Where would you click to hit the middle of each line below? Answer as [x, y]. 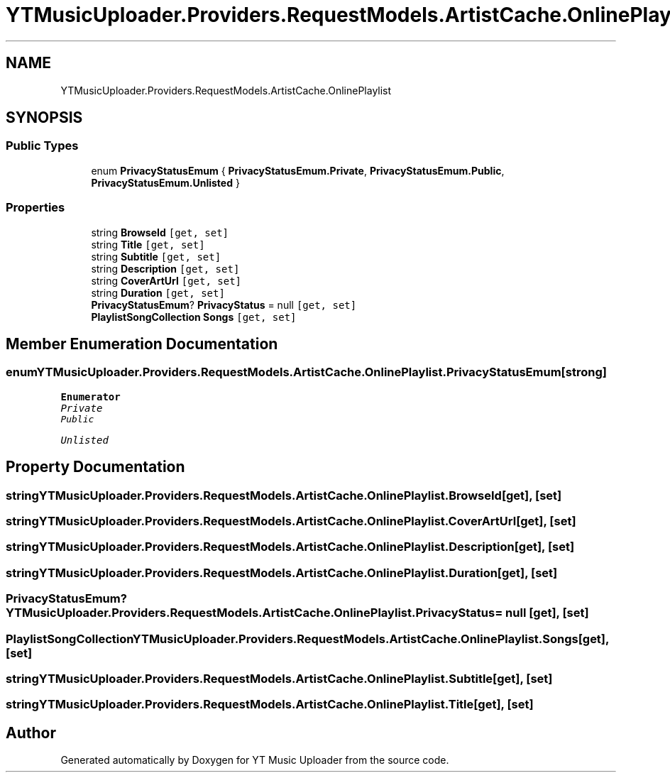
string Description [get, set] [165, 268]
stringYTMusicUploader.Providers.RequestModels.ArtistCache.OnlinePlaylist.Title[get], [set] [270, 705]
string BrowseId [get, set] [160, 232]
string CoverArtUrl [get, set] [166, 280]
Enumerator [90, 396]
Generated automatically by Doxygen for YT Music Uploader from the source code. [255, 760]
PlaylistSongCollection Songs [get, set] [194, 317]
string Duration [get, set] [158, 292]
